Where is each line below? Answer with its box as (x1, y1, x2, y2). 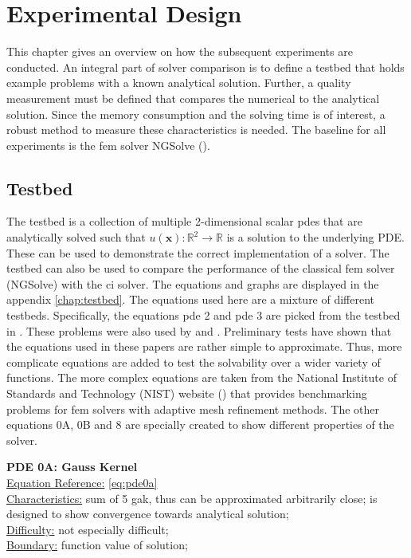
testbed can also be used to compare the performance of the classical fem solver (6, 260, 395, 277)
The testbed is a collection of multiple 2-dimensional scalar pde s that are (6, 213, 362, 230)
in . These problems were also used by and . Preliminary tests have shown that (6, 322, 392, 339)
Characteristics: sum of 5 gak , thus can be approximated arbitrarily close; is (6, 489, 378, 506)
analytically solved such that (6, 229, 146, 246)
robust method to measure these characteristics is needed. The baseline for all (6, 121, 386, 138)
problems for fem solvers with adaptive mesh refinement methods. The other (6, 400, 380, 417)
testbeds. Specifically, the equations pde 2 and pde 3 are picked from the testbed (6, 307, 401, 324)
